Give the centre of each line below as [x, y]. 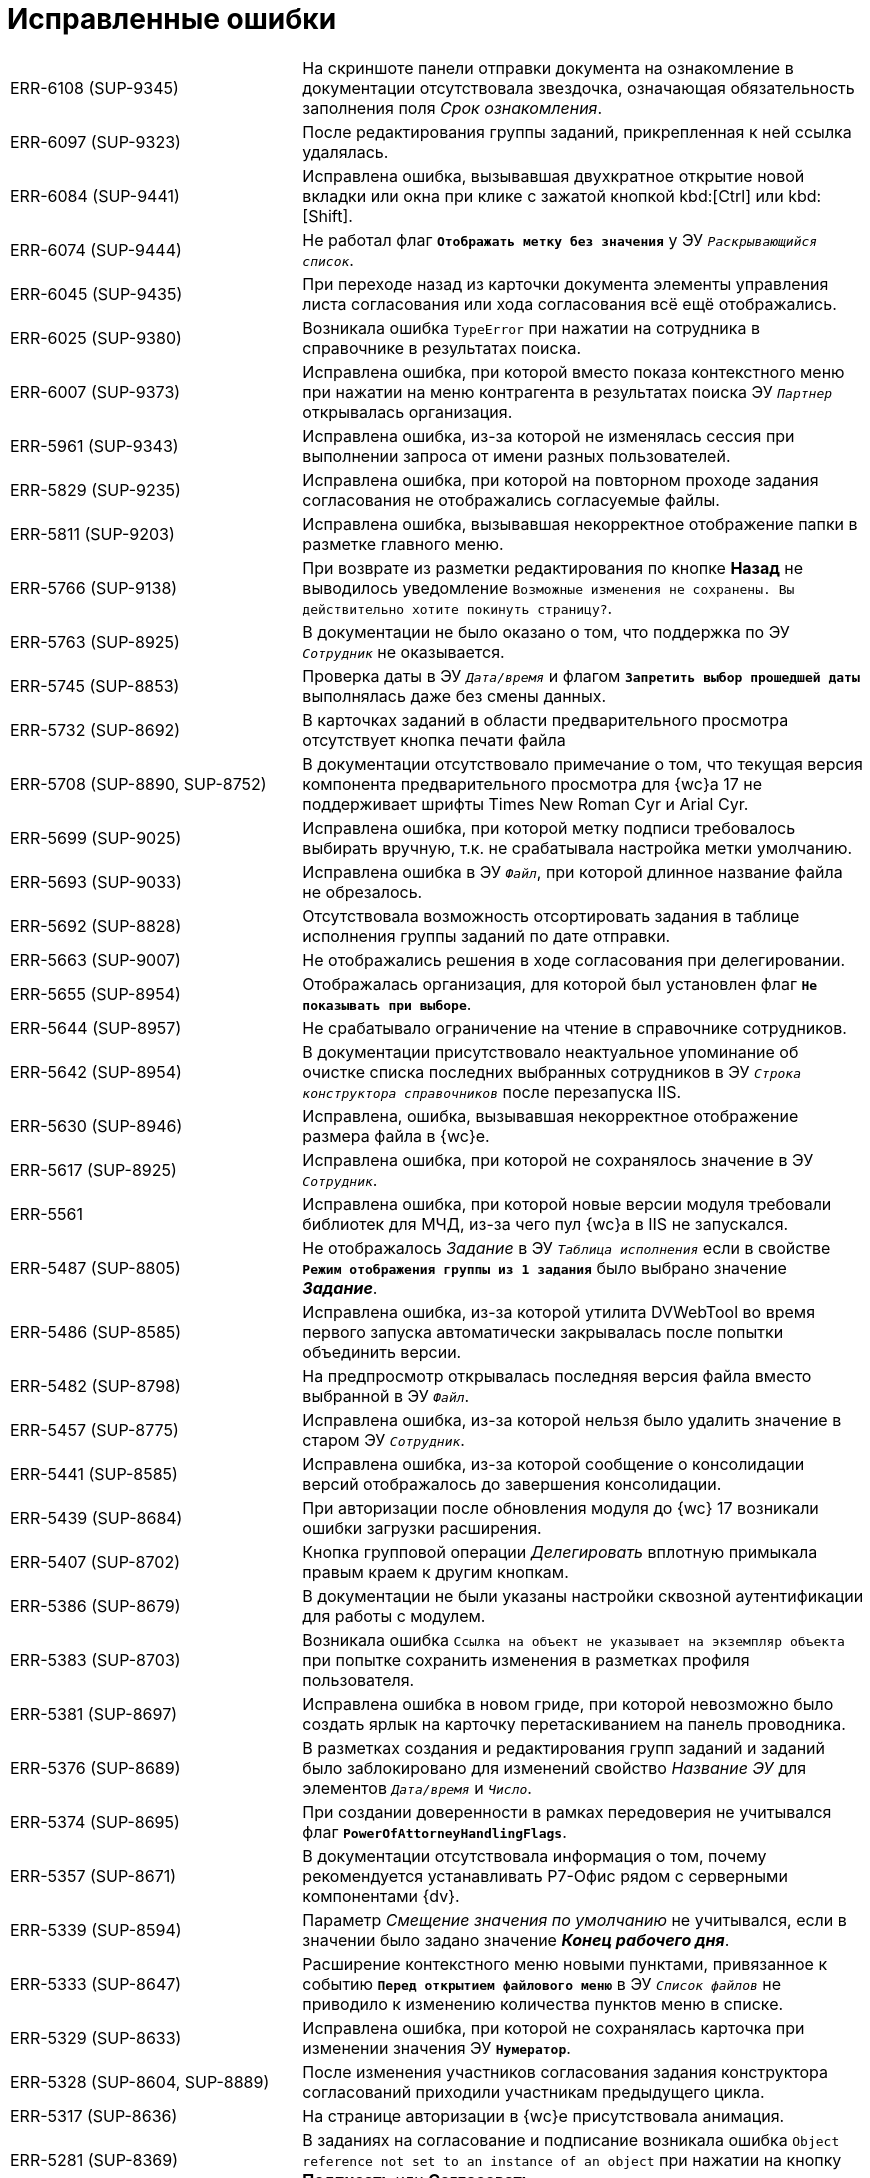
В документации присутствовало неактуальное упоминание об [550, 1051]
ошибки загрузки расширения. [422, 1527]
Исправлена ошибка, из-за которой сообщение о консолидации [553, 1463]
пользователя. [358, 1679]
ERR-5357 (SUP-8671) [93, 1875]
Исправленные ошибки [172, 19]
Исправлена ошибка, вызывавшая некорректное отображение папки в [580, 523]
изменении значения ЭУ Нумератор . [436, 2047]
